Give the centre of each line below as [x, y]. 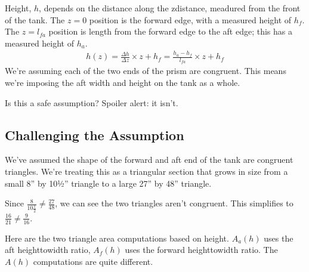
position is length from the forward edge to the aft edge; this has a [170, 31]
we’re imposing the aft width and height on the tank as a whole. [123, 82]
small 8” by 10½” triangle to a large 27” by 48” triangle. [108, 183]
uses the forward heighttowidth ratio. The [201, 250]
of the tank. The [35, 19]
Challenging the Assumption [95, 135]
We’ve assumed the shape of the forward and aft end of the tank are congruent [149, 160]
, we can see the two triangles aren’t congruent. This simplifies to [174, 203]
